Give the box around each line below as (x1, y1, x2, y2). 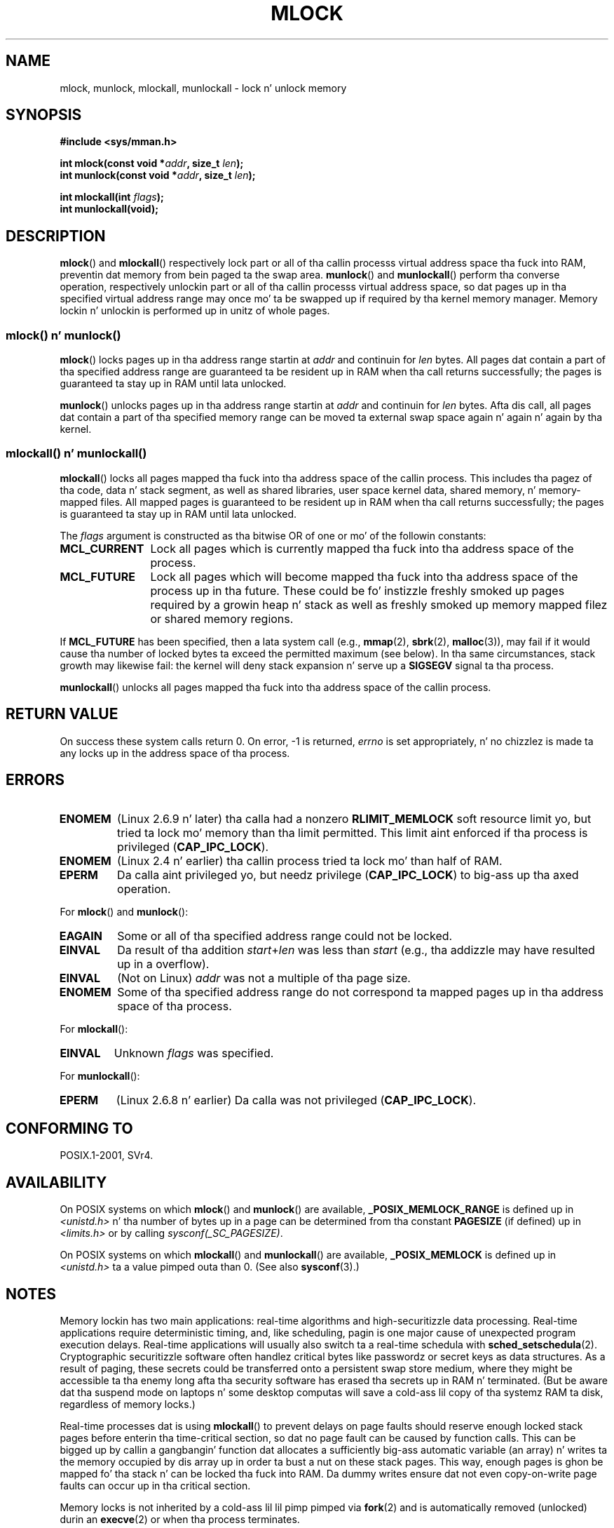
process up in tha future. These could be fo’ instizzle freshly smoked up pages (150, 583, 565, 598)
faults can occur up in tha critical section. (60, 1480, 251, 1492)
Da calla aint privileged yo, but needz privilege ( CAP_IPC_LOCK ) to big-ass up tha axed (117, 868, 579, 883)
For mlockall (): (60, 1023, 128, 1036)
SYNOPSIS (6, 106, 82, 124)
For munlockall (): (60, 1070, 140, 1083)
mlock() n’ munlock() (6, 328, 121, 342)
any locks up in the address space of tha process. (60, 746, 290, 759)
